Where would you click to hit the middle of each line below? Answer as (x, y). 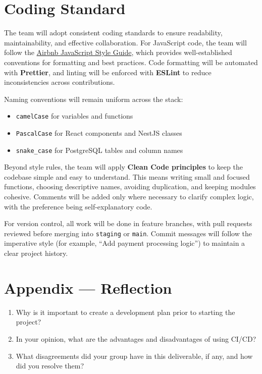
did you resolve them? (50, 366)
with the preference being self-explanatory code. (78, 206)
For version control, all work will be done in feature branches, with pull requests (128, 223)
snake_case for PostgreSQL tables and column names (99, 150)
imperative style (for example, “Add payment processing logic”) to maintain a (125, 243)
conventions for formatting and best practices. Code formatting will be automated (131, 62)
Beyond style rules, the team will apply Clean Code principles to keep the (123, 167)
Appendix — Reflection (88, 287)
